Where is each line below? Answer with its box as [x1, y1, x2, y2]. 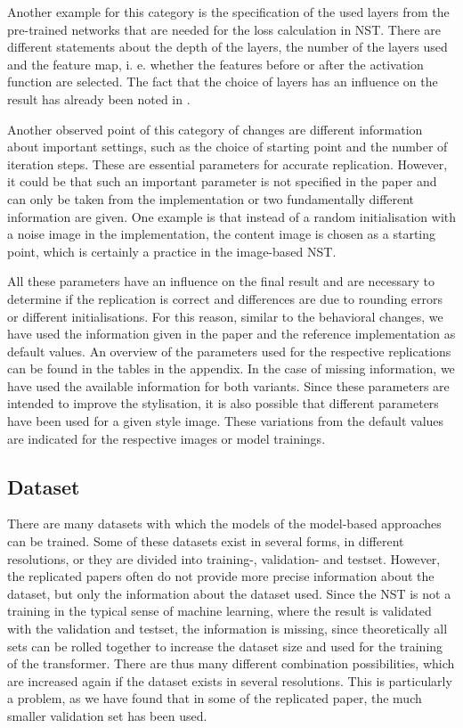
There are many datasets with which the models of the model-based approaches [7, 514, 442, 533]
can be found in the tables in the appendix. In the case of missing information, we [7, 359, 455, 378]
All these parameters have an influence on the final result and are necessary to [7, 272, 435, 290]
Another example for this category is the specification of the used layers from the [7, 3, 450, 20]
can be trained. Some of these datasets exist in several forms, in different [7, 532, 404, 551]
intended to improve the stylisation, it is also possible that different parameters [7, 394, 439, 413]
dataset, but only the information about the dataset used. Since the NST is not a [7, 584, 451, 602]
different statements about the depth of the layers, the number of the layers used [7, 37, 448, 56]
